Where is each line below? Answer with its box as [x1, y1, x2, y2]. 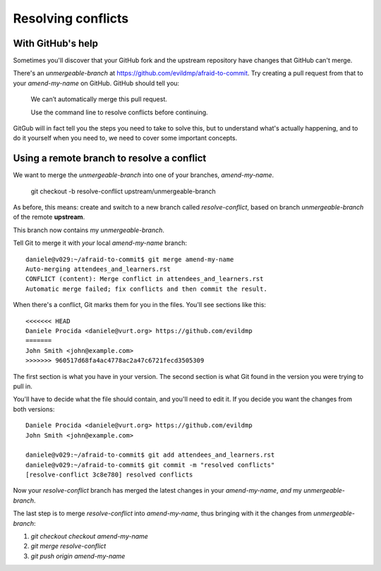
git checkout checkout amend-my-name [30, 532, 148, 541]
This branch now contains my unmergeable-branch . [13, 226, 165, 234]
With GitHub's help [13, 37, 99, 49]
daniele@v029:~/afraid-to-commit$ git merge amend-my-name [25, 255, 234, 263]
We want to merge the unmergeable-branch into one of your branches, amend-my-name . [13, 171, 274, 179]
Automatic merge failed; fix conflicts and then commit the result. [25, 284, 267, 293]
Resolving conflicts [13, 11, 129, 26]
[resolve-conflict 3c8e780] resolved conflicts [25, 471, 193, 479]
